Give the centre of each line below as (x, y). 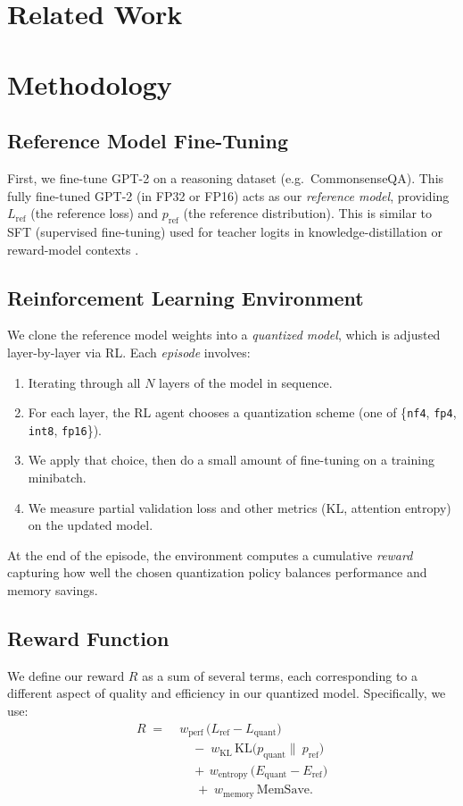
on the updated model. (91, 525)
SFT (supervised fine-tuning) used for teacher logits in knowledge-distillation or (225, 231)
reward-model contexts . (73, 249)
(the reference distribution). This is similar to (308, 213)
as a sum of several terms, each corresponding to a (280, 675)
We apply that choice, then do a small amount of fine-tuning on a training (231, 460)
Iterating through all (84, 382)
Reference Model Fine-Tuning (148, 141)
